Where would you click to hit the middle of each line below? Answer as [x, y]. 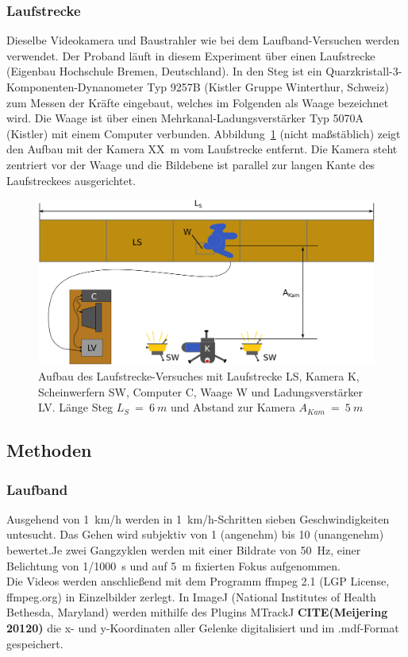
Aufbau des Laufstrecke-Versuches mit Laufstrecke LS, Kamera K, [199, 376]
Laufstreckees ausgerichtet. [71, 180]
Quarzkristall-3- [364, 71]
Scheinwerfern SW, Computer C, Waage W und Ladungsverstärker [200, 391]
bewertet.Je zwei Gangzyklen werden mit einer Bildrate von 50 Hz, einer [184, 549]
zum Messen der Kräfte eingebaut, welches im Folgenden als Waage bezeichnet [198, 102]
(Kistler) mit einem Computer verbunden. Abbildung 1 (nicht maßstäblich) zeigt [204, 133]
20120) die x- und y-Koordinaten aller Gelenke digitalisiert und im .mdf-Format [203, 627]
